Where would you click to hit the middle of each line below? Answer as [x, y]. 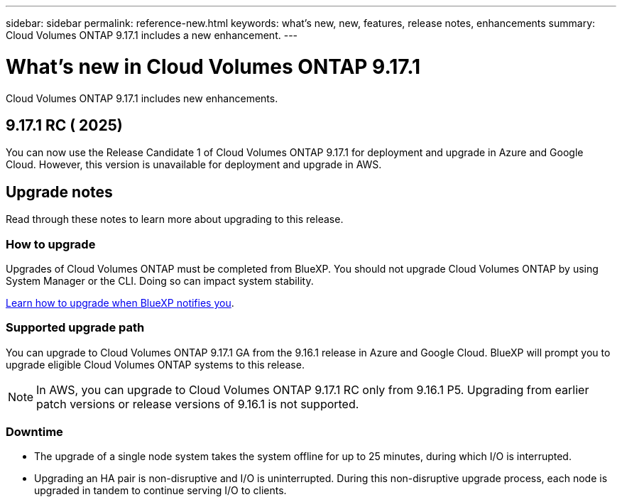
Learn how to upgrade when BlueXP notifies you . [120, 302]
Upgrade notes [59, 192]
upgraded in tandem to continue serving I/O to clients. [160, 491]
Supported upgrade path [75, 328]
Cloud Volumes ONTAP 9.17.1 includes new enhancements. [142, 98]
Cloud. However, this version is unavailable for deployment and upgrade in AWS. [194, 165]
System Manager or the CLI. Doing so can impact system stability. [160, 280]
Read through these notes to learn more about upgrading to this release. [175, 219]
